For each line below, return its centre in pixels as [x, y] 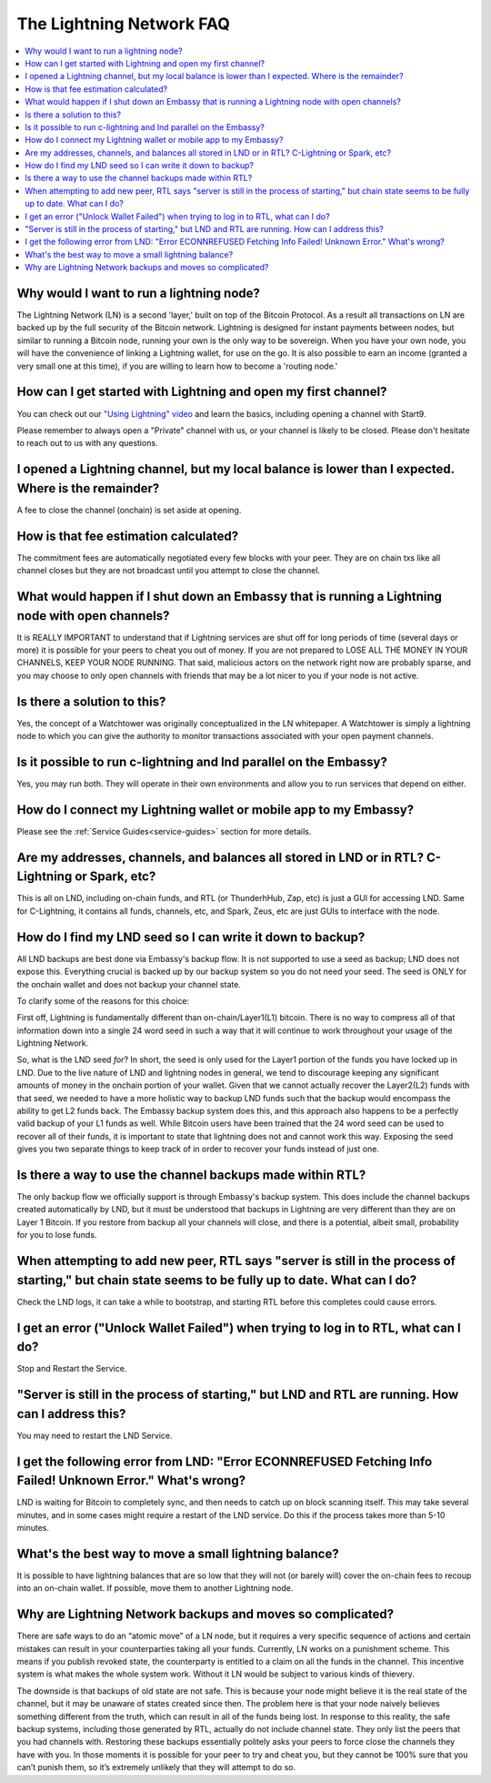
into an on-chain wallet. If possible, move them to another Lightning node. [155, 1588]
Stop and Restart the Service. [72, 1369]
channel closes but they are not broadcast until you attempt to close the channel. [169, 571]
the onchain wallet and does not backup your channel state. [129, 984]
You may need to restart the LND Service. [95, 1435]
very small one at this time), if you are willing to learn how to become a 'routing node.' [177, 366]
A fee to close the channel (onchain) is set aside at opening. [129, 510]
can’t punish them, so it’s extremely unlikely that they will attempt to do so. [156, 1768]
